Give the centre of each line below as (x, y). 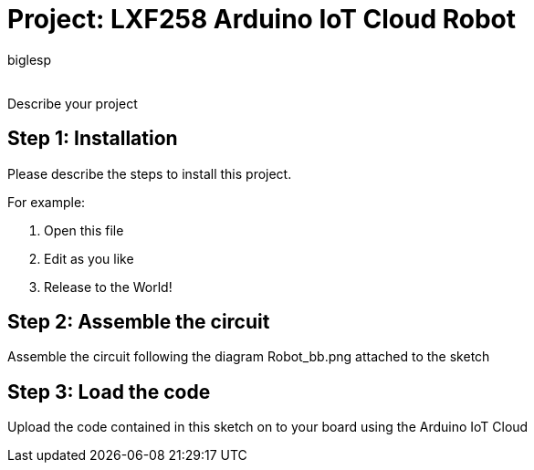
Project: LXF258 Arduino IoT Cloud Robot (262, 19)
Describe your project (73, 103)
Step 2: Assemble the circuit (139, 322)
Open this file (84, 230)
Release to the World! (108, 287)
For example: (47, 202)
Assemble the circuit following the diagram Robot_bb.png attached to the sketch (249, 357)
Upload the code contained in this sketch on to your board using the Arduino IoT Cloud (268, 427)
